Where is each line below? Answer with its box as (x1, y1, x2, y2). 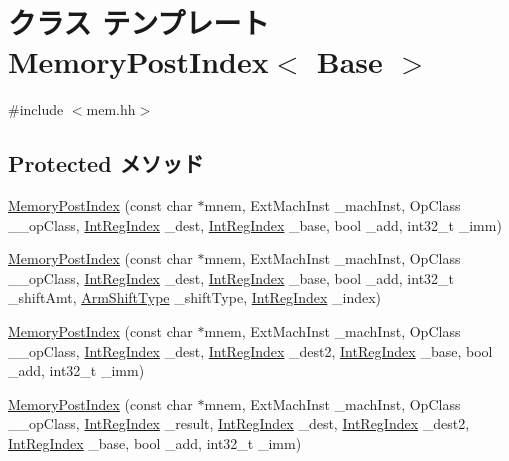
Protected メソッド (8, 148, 204, 179)
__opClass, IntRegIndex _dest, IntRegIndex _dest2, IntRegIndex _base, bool (8, 340, 493, 361)
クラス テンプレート (8, 2, 270, 43)
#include (8, 99, 64, 120)
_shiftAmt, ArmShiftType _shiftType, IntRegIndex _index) (8, 287, 382, 308)
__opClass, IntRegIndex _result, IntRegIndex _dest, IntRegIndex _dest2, (8, 413, 470, 434)
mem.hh (86, 99, 136, 120)
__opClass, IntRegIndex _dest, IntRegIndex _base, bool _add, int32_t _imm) (8, 214, 502, 235)
